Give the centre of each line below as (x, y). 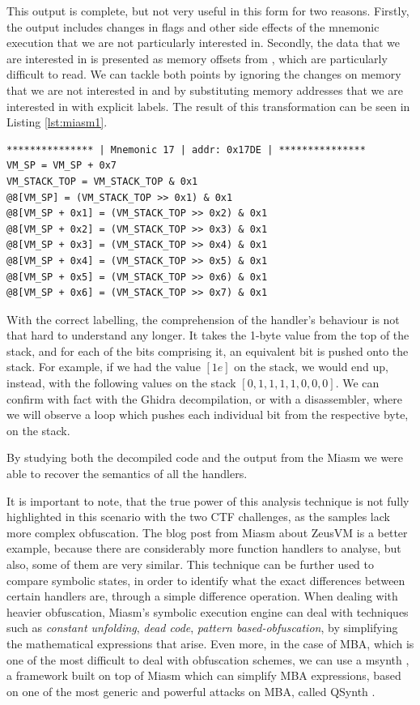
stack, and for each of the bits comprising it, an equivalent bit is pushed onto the (208, 350)
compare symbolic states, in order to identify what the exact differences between (206, 580)
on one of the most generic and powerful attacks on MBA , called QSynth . (191, 691)
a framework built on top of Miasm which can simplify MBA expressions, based (204, 675)
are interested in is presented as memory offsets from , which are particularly (197, 58)
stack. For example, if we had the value (104, 367)
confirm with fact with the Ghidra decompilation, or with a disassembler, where (204, 398)
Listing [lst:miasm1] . (57, 122)
